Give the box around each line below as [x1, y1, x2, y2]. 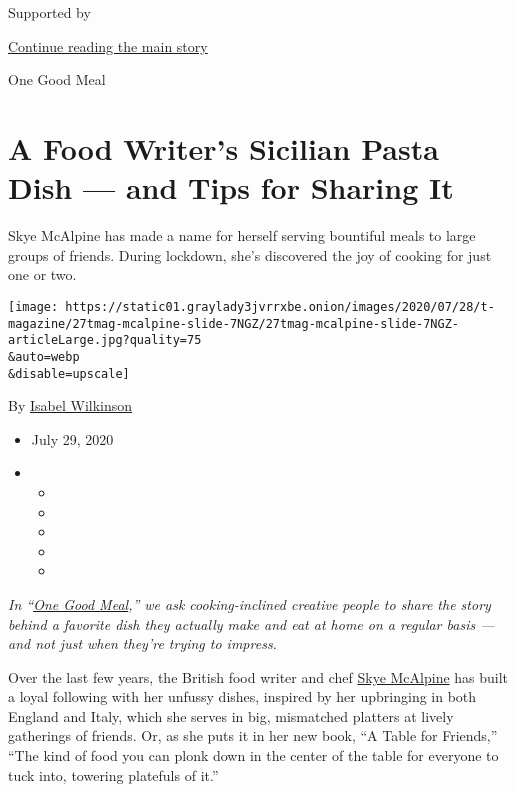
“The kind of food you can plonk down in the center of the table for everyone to [8, 745, 499, 766]
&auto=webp [8, 349, 80, 364]
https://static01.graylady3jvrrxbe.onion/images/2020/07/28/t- [65, 299, 495, 314]
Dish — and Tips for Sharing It [8, 167, 454, 208]
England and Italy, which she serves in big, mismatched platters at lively [8, 705, 454, 726]
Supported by [8, 2, 91, 22]
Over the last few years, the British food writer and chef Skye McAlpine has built [8, 666, 509, 687]
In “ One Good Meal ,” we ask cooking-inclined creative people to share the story [8, 593, 491, 614]
